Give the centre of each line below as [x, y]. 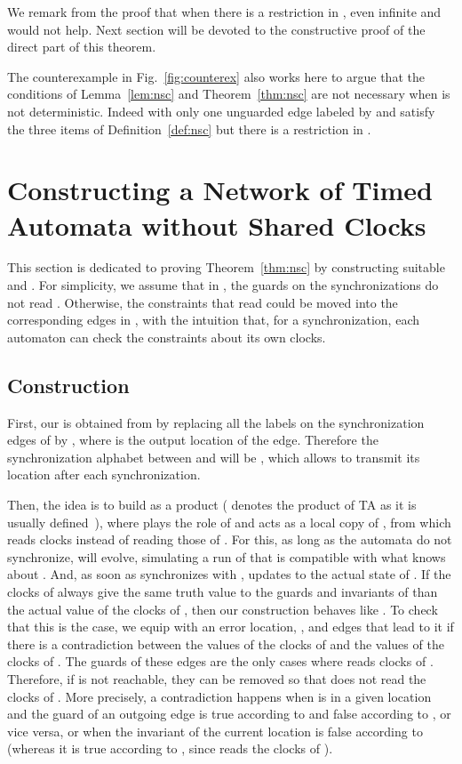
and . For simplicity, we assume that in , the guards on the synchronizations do [223, 285]
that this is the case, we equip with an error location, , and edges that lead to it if [231, 627]
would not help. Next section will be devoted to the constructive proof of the [216, 29]
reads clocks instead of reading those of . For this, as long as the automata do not [230, 539]
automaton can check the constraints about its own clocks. [167, 337]
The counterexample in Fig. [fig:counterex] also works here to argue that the [216, 76]
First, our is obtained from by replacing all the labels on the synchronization [216, 422]
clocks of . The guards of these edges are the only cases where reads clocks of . [220, 661]
